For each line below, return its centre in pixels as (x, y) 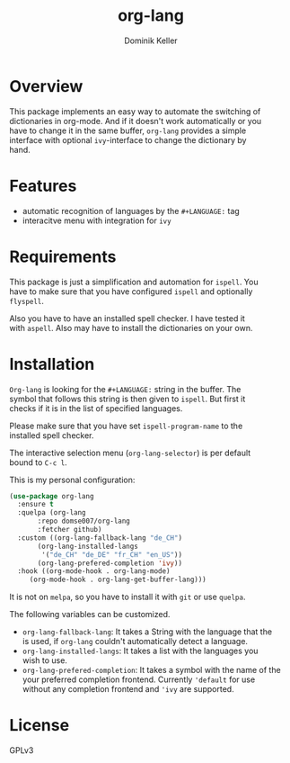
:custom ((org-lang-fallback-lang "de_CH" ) (100, 538)
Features (43, 186)
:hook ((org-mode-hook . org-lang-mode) (94, 571)
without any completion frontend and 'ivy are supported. (128, 689)
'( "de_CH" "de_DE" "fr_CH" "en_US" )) (112, 554)
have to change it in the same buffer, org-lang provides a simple (128, 130)
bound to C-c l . (38, 462)
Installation (52, 364)
